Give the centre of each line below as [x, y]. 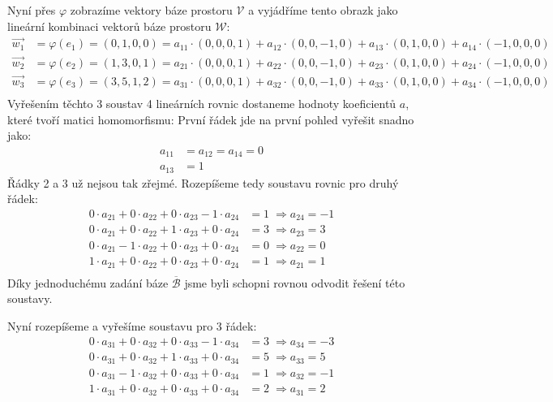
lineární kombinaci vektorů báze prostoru [109, 26]
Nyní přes [32, 10]
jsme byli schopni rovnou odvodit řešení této [295, 282]
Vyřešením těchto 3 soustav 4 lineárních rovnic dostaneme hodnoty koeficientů [202, 103]
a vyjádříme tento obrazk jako [323, 10]
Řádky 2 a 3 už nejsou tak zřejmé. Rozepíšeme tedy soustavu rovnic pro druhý [203, 182]
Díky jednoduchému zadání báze [88, 282]
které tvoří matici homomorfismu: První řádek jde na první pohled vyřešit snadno [211, 119]
